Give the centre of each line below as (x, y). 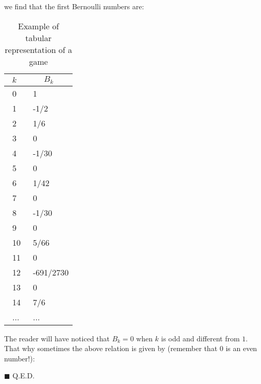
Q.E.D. (24, 376)
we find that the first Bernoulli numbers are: (74, 6)
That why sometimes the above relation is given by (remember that (111, 348)
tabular (39, 38)
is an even (241, 348)
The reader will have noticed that (57, 338)
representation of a (39, 49)
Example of (39, 26)
